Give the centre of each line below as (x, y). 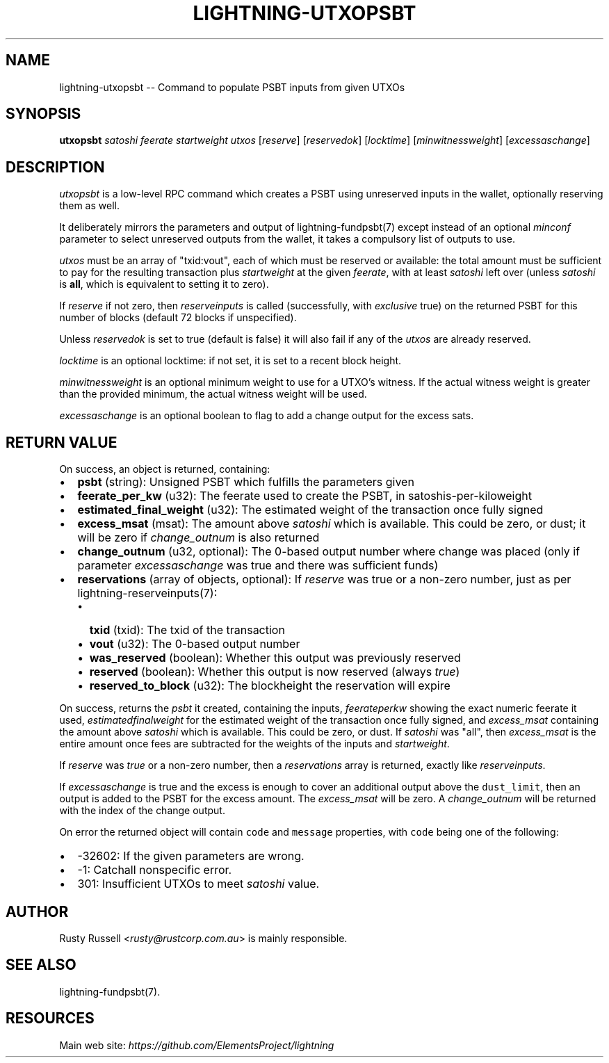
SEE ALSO (41, 965)
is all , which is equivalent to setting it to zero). (164, 284)
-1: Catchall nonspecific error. (155, 870)
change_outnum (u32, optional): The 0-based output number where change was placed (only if (328, 552)
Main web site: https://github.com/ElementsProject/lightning (197, 1045)
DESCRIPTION (55, 167)
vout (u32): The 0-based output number (195, 644)
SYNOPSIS (43, 114)
